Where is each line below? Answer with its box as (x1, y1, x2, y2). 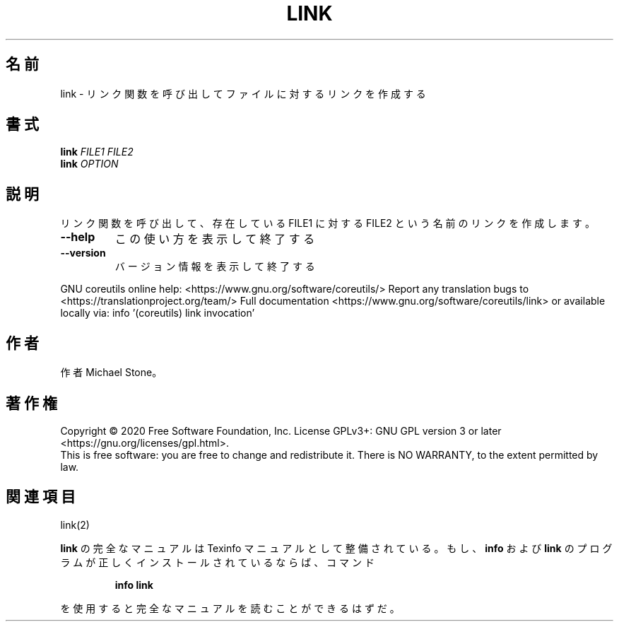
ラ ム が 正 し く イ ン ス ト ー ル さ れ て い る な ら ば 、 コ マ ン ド (60, 556, 375, 568)
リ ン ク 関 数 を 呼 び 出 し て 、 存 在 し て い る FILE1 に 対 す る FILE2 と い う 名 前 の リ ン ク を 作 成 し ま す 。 (60, 217, 595, 230)
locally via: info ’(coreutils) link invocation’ (60, 307, 255, 320)
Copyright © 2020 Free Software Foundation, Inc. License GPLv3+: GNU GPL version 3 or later (60, 424, 502, 437)
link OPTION (60, 158, 119, 170)
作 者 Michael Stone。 (60, 366, 163, 379)
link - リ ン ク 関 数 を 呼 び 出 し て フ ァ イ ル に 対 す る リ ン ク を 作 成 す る (60, 87, 426, 100)
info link (114, 578, 153, 591)
